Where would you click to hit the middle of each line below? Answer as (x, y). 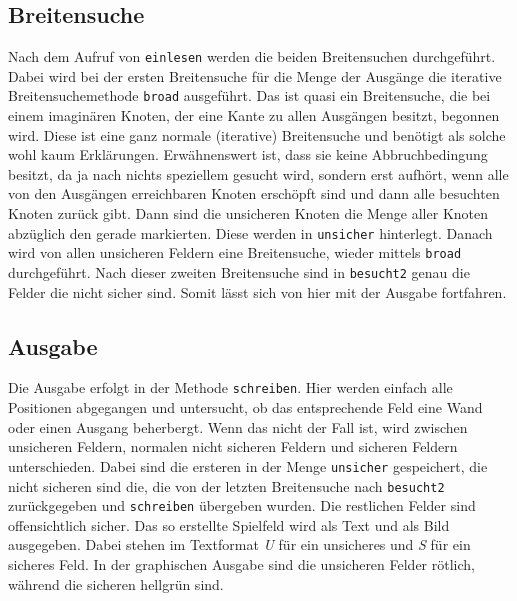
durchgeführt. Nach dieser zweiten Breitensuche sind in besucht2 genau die (239, 271)
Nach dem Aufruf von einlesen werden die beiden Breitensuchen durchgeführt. (252, 56)
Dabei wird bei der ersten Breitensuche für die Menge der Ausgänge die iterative (255, 75)
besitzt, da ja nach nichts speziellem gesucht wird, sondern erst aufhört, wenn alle (258, 173)
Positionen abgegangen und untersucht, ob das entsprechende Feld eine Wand (245, 407)
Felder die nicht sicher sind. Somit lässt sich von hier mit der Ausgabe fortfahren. (257, 291)
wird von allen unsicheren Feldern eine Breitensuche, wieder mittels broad (235, 252)
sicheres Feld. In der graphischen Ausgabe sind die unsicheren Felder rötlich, (241, 564)
